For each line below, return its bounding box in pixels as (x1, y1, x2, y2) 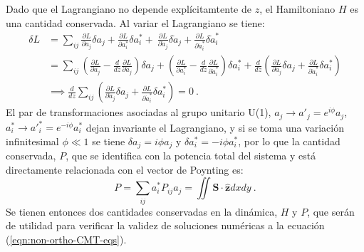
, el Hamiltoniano (259, 1, 336, 16)
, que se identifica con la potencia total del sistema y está (66, 148, 316, 163)
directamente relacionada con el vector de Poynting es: (6, 162, 244, 177)
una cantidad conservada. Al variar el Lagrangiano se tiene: (6, 15, 265, 30)
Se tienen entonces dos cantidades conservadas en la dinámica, (6, 204, 278, 219)
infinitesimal (6, 133, 59, 148)
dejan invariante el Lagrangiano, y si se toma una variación (85, 120, 345, 135)
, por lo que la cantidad (238, 133, 340, 148)
